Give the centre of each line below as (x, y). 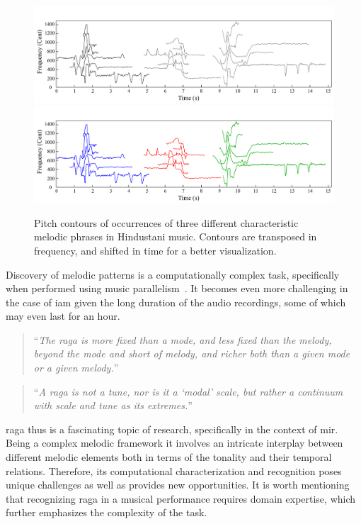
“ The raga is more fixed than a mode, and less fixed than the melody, (183, 339)
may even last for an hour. (63, 316)
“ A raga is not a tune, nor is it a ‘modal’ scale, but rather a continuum (188, 391)
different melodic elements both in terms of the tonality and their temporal (169, 457)
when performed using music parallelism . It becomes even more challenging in (177, 288)
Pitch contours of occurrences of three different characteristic (166, 222)
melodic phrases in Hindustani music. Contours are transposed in (176, 236)
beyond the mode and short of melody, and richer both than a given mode (192, 353)
